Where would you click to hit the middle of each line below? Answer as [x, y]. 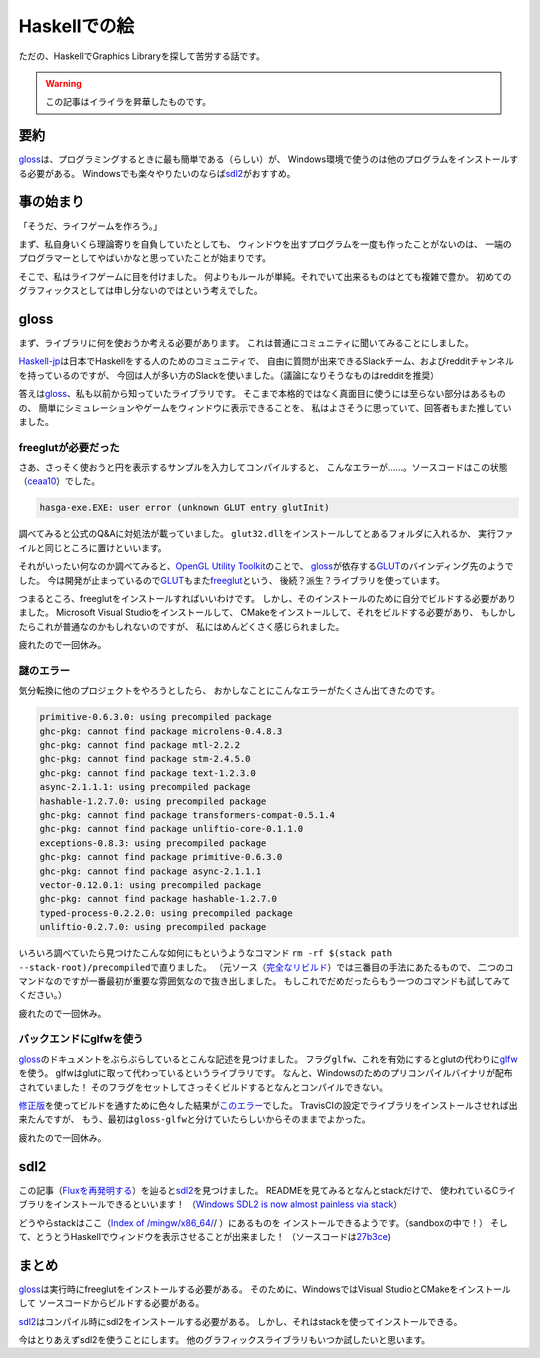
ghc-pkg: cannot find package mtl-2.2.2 [139, 745]
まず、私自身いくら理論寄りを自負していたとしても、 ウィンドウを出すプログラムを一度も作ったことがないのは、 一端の [265, 244]
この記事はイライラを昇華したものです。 [128, 102]
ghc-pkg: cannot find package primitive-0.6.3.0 [161, 857]
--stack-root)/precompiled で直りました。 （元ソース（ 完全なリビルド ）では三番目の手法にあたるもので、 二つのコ [266, 967]
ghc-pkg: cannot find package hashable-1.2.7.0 [158, 899]
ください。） [42, 995]
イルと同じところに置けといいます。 [92, 547]
